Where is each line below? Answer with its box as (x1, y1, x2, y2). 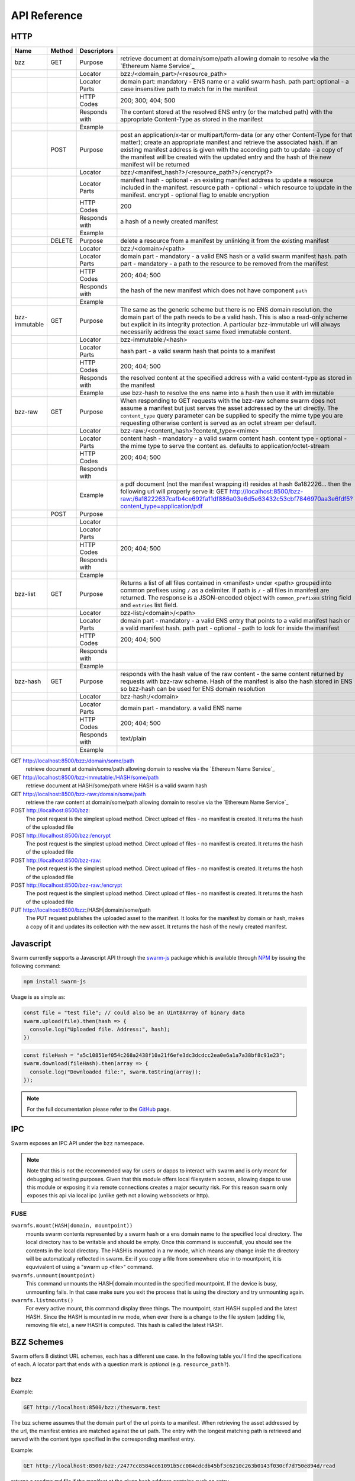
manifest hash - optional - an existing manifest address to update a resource (120, 176, 334, 184)
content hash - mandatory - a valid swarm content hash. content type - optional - (120, 434, 347, 443)
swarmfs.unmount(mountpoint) (11, 1272, 96, 1279)
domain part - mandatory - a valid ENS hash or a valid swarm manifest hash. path (120, 252, 347, 261)
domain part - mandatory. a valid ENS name (120, 704, 242, 712)
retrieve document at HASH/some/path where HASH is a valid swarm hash (25, 782, 208, 789)
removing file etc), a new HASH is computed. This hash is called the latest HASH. (25, 1322, 224, 1329)
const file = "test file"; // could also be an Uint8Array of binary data (23, 1009, 246, 1016)
